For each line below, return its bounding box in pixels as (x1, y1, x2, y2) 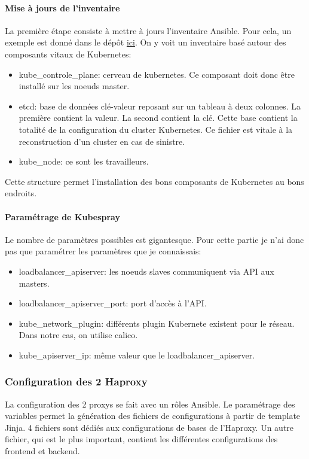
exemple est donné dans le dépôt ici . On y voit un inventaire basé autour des (5, 36, 286, 48)
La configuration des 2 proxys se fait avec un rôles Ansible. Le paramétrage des (5, 397, 295, 410)
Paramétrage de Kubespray (5, 210, 120, 223)
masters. (19, 276, 50, 289)
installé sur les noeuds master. (19, 80, 130, 92)
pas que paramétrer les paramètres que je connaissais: (5, 245, 201, 257)
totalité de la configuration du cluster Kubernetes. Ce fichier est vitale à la (19, 123, 293, 135)
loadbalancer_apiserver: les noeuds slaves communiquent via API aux (19, 265, 274, 277)
